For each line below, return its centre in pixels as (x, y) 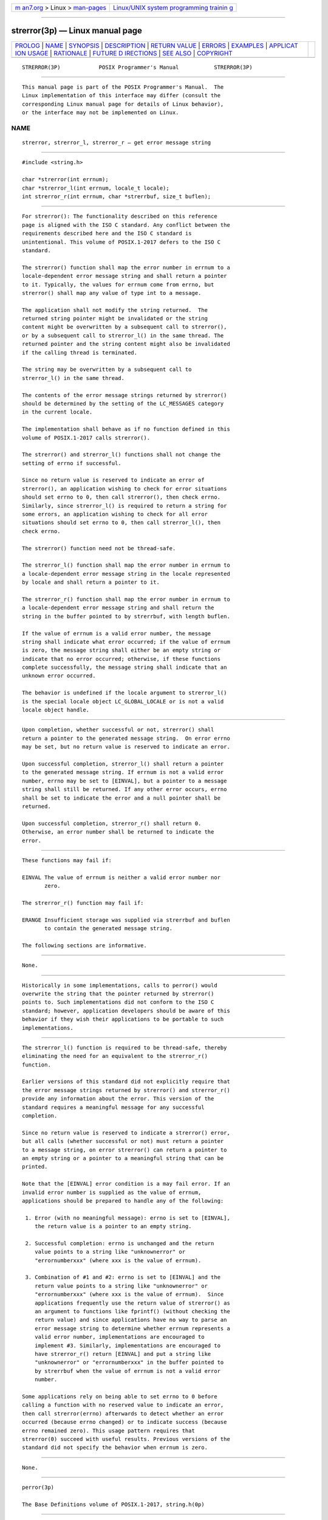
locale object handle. (56, 710)
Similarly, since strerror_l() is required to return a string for (125, 506)
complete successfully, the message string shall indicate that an (125, 668)
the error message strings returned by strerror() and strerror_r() (126, 1090)
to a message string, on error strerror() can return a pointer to (125, 1150)
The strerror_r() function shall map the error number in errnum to (126, 599)
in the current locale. (57, 412)
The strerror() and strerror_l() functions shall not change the (121, 455)
